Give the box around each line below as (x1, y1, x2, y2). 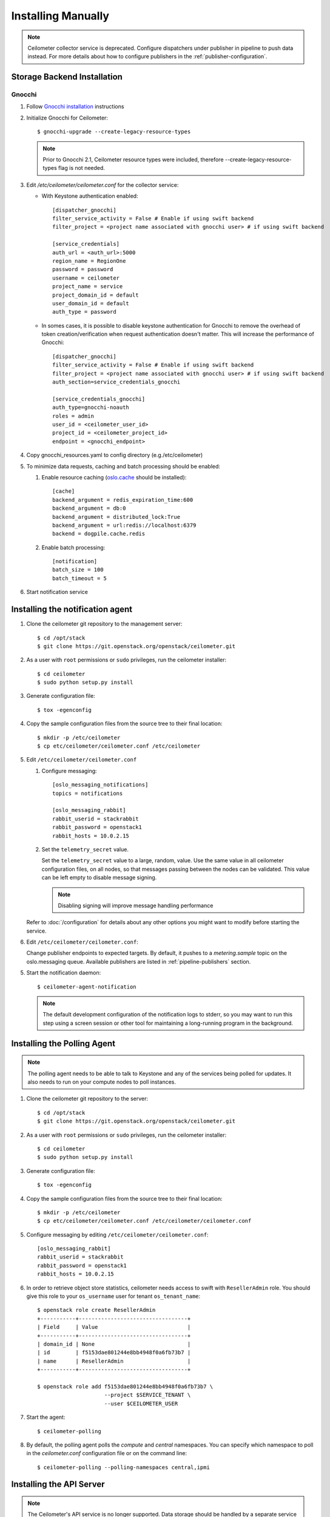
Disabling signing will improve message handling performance (58, 902, 214, 909)
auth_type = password (52, 308, 116, 316)
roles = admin (52, 413, 94, 419)
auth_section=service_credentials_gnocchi (52, 379, 181, 385)
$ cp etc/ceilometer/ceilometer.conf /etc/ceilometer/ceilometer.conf (37, 1217, 252, 1225)
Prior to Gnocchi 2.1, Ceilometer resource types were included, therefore (42, 156, 224, 163)
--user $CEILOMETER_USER (104, 1400, 178, 1407)
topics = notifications (52, 789, 123, 797)
